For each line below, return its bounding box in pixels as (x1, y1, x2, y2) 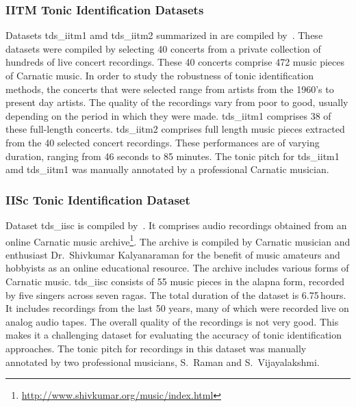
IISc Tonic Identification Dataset (5, 191, 190, 208)
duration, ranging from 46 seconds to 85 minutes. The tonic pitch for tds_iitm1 (5, 148, 340, 163)
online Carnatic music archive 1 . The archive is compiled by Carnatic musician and (5, 232, 351, 248)
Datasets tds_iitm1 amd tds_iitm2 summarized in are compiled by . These (5, 28, 323, 42)
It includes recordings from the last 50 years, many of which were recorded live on (5, 301, 349, 315)
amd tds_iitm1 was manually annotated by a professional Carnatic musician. (5, 162, 329, 176)
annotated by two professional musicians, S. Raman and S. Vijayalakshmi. (5, 354, 320, 369)
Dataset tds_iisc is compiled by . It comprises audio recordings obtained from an (5, 218, 347, 232)
